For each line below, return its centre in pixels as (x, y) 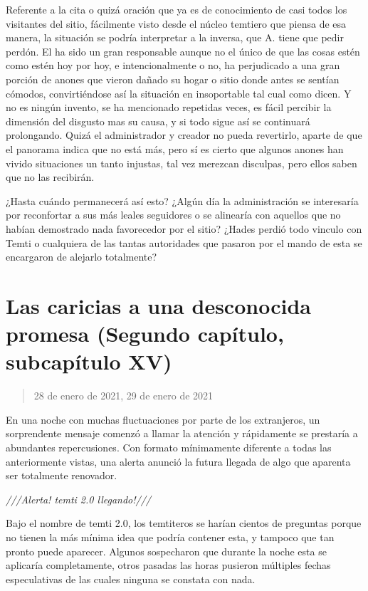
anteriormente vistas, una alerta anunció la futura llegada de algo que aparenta (178, 461)
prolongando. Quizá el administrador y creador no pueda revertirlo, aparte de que (184, 135)
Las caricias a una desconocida (158, 305)
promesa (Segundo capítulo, (145, 334)
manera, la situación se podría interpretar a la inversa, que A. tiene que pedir (175, 37)
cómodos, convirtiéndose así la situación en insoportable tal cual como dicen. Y (179, 93)
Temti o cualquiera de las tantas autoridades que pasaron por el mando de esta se (184, 242)
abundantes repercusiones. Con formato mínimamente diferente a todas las (169, 447)
